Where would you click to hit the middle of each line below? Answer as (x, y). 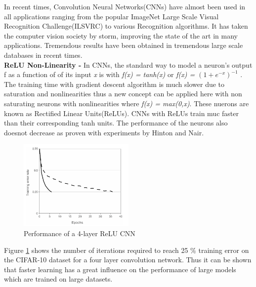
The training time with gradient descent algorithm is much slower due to (114, 84)
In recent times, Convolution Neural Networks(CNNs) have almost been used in (125, 6)
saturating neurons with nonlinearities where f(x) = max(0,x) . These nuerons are (127, 103)
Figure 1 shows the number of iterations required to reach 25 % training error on (127, 250)
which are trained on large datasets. (58, 279)
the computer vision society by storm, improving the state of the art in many (121, 35)
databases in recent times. (43, 55)
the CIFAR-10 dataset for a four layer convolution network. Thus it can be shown (128, 260)
